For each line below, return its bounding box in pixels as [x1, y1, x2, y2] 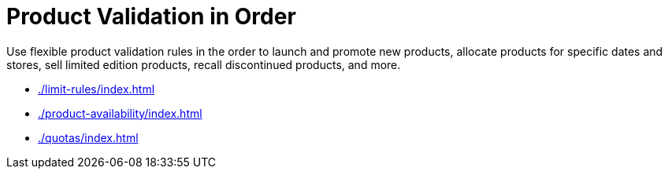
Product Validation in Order [6, 3, 296, 30]
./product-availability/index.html [38, 106, 202, 120]
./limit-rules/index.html [38, 82, 155, 96]
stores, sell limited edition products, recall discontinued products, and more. [6, 57, 401, 71]
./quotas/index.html [38, 130, 139, 144]
